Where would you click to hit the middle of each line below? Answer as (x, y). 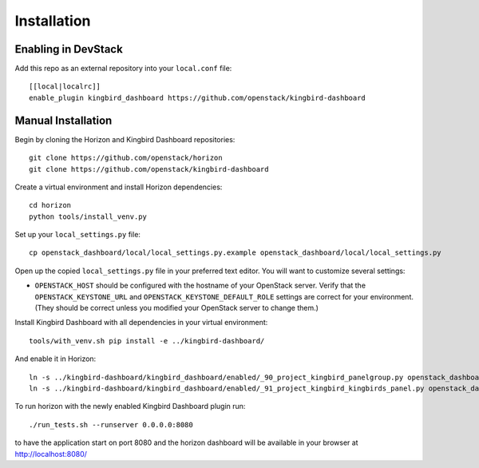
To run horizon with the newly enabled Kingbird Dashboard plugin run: (130, 407)
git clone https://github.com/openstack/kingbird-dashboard (149, 169)
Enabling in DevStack (69, 49)
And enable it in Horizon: (55, 359)
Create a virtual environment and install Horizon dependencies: (119, 187)
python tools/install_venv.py (88, 216)
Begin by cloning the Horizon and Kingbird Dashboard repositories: (125, 139)
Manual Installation (63, 120)
